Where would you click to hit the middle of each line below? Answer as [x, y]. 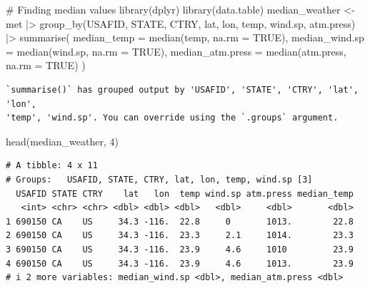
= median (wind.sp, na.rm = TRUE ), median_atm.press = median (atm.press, [176, 51]
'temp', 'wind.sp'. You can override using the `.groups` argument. [172, 118]
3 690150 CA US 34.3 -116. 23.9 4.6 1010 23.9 [180, 249]
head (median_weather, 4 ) [62, 141]
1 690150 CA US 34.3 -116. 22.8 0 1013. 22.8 [180, 221]
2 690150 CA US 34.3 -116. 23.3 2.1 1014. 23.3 [180, 236]
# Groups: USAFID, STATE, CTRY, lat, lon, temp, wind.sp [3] [159, 179]
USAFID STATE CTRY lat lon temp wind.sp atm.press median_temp [185, 194]
